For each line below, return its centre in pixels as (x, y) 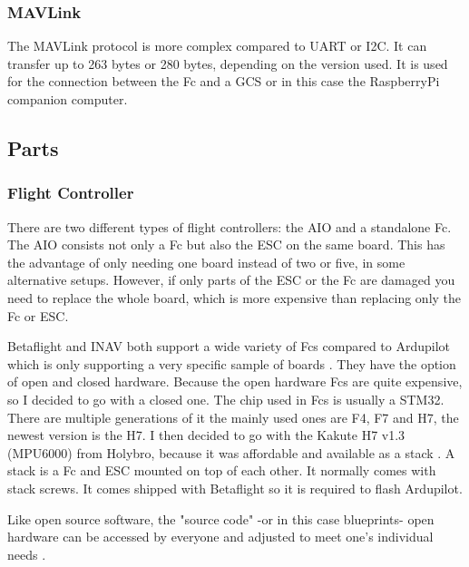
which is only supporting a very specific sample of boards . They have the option (232, 363)
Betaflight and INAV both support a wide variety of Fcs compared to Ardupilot (229, 346)
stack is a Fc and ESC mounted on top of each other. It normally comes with (222, 470)
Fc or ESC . (38, 315)
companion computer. (68, 99)
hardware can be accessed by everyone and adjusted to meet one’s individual (220, 537)
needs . (27, 554)
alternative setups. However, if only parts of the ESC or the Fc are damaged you (231, 280)
